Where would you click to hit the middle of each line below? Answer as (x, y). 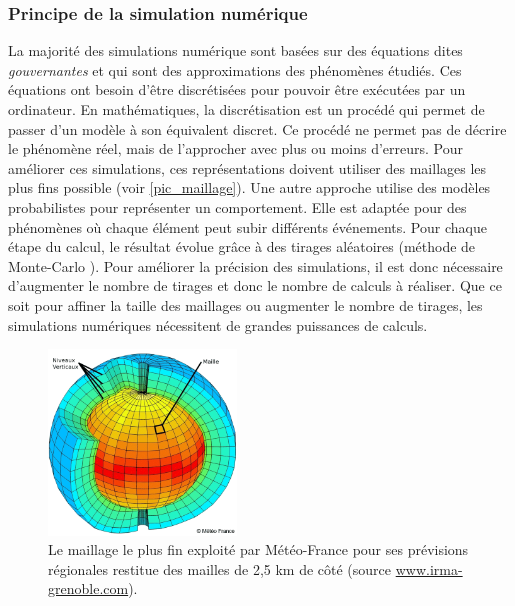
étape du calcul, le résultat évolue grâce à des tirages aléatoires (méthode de (242, 246)
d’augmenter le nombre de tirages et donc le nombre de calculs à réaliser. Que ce (255, 285)
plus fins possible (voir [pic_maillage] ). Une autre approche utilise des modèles (249, 187)
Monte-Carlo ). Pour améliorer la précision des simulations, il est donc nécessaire (255, 265)
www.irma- (429, 568)
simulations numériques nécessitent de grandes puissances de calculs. (218, 324)
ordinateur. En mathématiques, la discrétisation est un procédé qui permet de (246, 109)
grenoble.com (88, 588)
